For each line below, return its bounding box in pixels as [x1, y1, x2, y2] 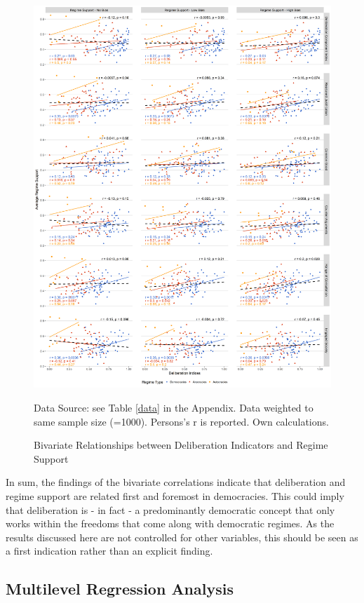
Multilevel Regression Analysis [6, 578, 234, 599]
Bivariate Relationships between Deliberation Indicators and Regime [34, 438, 328, 452]
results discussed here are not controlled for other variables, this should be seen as [6, 529, 358, 544]
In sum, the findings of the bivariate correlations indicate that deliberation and [6, 475, 346, 489]
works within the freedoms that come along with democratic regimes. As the [6, 516, 335, 531]
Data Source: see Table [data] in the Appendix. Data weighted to [34, 400, 314, 415]
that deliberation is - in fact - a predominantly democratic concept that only [6, 502, 335, 517]
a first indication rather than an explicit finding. [6, 543, 213, 558]
